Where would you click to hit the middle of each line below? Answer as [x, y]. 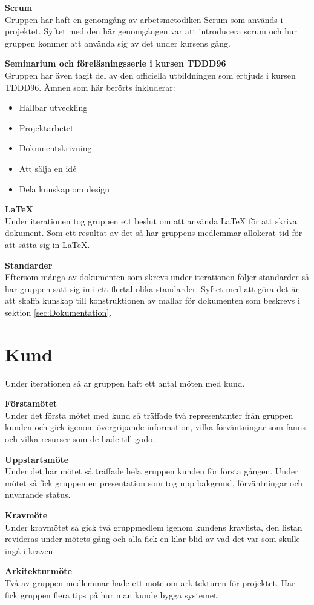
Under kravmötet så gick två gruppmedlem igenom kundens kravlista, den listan [154, 527]
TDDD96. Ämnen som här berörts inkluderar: [90, 87]
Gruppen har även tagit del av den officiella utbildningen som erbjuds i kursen [150, 75]
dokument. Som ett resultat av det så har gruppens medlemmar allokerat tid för [154, 233]
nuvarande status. [38, 495]
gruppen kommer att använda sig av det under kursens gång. [118, 43]
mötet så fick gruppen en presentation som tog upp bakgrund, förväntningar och [154, 482]
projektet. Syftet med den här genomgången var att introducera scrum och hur [151, 31]
